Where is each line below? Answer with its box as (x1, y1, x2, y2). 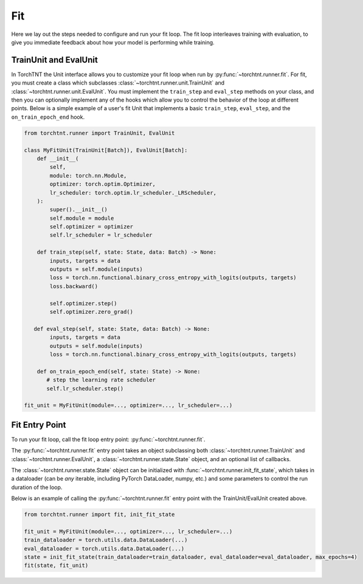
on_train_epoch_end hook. (11, 113, 85, 120)
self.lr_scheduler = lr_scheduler (49, 232, 153, 238)
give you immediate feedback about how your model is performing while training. (11, 38, 215, 46)
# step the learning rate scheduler (46, 377, 156, 383)
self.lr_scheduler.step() (46, 385, 124, 392)
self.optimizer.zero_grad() (49, 308, 134, 315)
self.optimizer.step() (49, 300, 118, 307)
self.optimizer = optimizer (49, 223, 134, 231)
